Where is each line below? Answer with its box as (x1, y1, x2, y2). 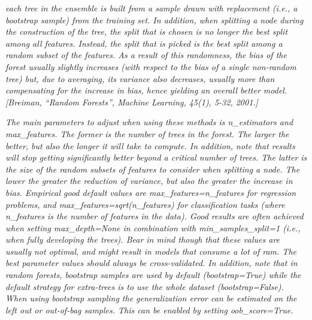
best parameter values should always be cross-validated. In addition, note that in (5, 256, 298, 269)
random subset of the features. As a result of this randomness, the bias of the (5, 49, 287, 61)
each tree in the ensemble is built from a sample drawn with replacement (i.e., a (5, 2, 298, 14)
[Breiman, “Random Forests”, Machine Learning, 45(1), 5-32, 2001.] (5, 95, 258, 108)
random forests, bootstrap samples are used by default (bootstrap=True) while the (5, 268, 301, 281)
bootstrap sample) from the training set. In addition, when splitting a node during (5, 13, 304, 26)
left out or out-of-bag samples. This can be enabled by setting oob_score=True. (5, 303, 293, 316)
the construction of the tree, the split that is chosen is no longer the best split (5, 25, 288, 38)
